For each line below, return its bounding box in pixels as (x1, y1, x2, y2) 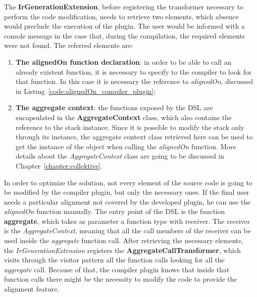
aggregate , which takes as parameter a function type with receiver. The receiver (4, 215, 250, 226)
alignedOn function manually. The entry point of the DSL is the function (4, 206, 225, 216)
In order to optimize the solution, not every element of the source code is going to (4, 177, 253, 187)
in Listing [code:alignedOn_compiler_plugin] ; (15, 85, 156, 96)
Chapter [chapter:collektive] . (15, 160, 103, 170)
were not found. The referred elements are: (4, 40, 133, 50)
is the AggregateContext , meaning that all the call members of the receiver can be (4, 225, 251, 236)
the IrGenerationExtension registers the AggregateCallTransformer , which (4, 245, 241, 255)
